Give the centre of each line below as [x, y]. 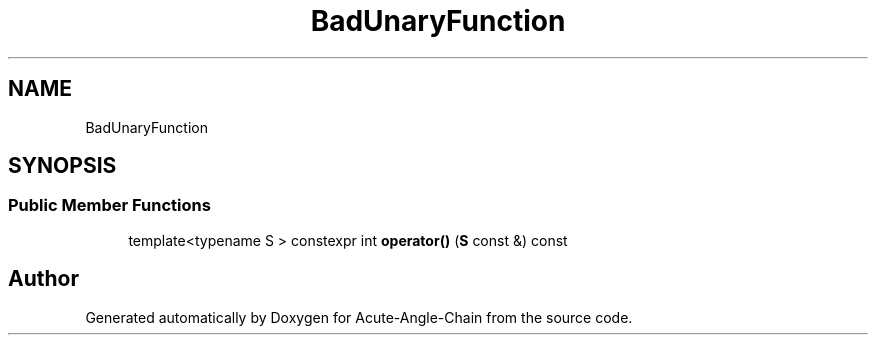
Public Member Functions [109, 205]
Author [43, 279]
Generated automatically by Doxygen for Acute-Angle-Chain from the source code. [359, 317]
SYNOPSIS [62, 166]
